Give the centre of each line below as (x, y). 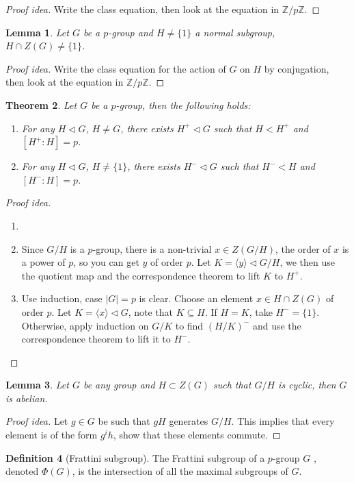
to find (189, 325)
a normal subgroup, (235, 32)
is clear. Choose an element (196, 298)
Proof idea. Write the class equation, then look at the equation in (142, 9)
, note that (151, 311)
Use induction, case (62, 298)
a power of (43, 262)
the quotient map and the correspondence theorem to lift (141, 275)
